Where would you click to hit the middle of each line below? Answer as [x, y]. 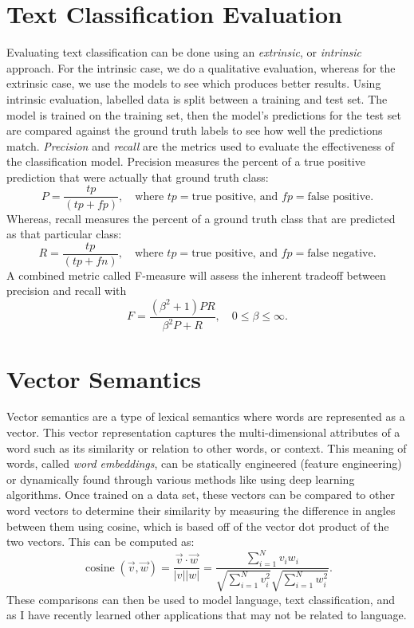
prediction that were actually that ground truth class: [138, 177]
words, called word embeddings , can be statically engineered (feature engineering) [204, 463]
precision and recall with [67, 290]
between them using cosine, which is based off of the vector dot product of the [198, 526]
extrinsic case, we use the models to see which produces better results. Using [194, 83]
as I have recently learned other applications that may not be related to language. [207, 615]
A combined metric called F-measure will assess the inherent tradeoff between [196, 275]
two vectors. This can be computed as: [101, 542]
